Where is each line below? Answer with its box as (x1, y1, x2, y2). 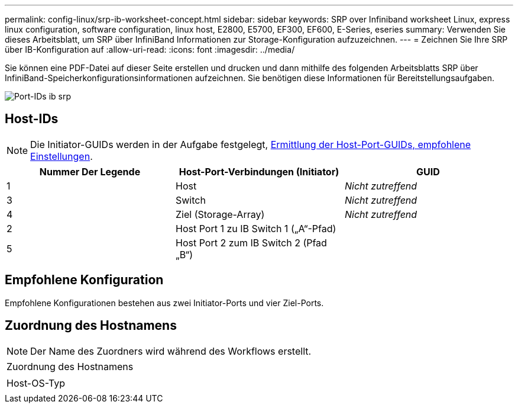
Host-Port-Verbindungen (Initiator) (179, 165, 339, 178)
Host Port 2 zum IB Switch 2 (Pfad (175, 236, 327, 249)
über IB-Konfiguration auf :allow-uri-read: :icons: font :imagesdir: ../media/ (5, 44, 295, 54)
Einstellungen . (30, 150, 93, 162)
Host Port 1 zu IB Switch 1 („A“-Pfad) (175, 222, 336, 234)
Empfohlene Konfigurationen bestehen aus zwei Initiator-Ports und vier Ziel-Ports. (5, 297, 324, 308)
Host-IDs (5, 111, 59, 127)
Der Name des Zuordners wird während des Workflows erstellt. (30, 345, 312, 357)
